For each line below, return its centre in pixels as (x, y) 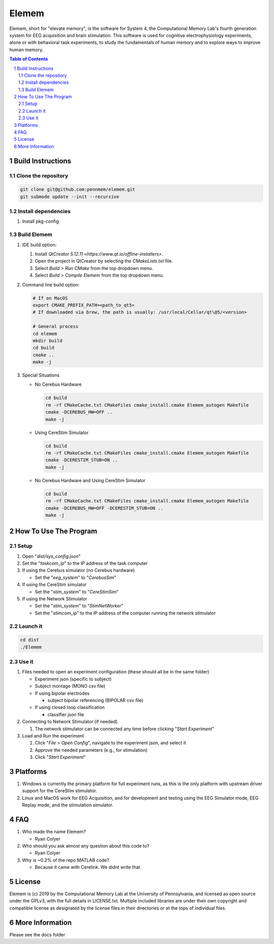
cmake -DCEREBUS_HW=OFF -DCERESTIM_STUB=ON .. (104, 508)
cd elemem (45, 333)
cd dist (29, 640)
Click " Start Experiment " (60, 757)
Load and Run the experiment (53, 735)
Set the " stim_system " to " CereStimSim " (77, 592)
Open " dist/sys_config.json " (52, 556)
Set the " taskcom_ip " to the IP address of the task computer (85, 563)
